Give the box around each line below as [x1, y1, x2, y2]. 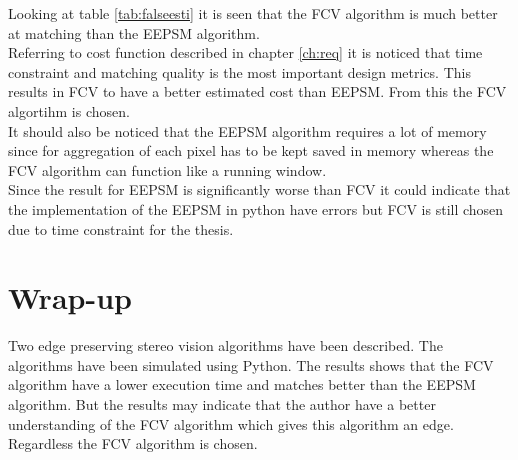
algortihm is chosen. [8, 100, 130, 121]
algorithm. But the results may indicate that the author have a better [8, 394, 436, 415]
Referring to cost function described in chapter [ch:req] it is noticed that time [8, 42, 483, 63]
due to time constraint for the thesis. [8, 218, 234, 239]
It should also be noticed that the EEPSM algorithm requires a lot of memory [8, 120, 487, 141]
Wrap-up [8, 277, 132, 318]
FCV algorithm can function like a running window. [8, 159, 327, 180]
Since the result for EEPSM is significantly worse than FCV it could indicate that [8, 179, 511, 200]
